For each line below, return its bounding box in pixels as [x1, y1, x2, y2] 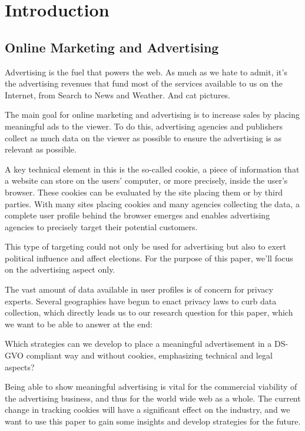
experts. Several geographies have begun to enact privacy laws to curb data [5, 294, 277, 307]
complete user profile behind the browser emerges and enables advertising [5, 209, 270, 221]
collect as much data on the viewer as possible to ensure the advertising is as [5, 131, 282, 144]
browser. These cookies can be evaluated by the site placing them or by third [5, 185, 283, 198]
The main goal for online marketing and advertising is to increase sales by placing [5, 108, 300, 121]
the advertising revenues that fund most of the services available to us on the [5, 77, 283, 89]
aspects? [5, 360, 35, 373]
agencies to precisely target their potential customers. [5, 220, 198, 233]
